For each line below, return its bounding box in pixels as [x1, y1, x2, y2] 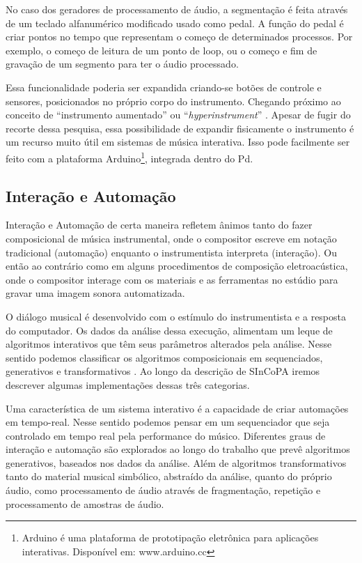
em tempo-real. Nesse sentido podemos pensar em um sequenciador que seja [6, 415, 330, 429]
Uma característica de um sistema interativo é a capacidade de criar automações [6, 401, 349, 415]
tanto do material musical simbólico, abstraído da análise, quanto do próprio [6, 469, 332, 484]
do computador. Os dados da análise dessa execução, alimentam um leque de [6, 323, 333, 337]
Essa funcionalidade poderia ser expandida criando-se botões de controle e [6, 79, 322, 94]
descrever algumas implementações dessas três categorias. [6, 377, 250, 392]
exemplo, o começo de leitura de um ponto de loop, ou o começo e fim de [6, 43, 317, 57]
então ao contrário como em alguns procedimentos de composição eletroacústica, [6, 259, 348, 273]
